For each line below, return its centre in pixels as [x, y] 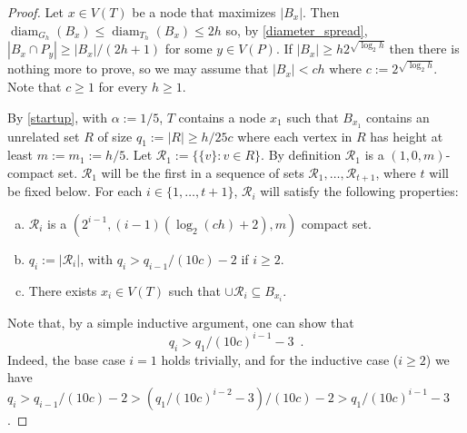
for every [123, 87]
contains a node [222, 117]
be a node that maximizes [204, 12]
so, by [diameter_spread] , [297, 30]
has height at [407, 136]
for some [189, 49]
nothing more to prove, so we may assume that [138, 69]
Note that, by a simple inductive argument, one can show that [181, 322]
